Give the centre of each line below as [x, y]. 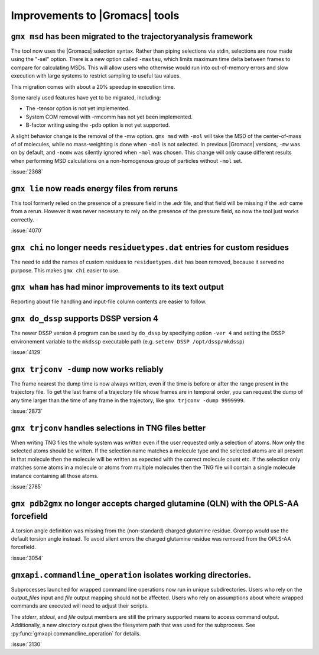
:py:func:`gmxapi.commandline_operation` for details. [76, 633]
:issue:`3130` [27, 644]
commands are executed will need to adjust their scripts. [80, 606]
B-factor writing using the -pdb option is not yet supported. [98, 125]
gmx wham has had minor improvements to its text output [117, 287]
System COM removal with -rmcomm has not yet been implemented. [109, 117]
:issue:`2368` [27, 172]
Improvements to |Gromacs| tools [95, 15]
